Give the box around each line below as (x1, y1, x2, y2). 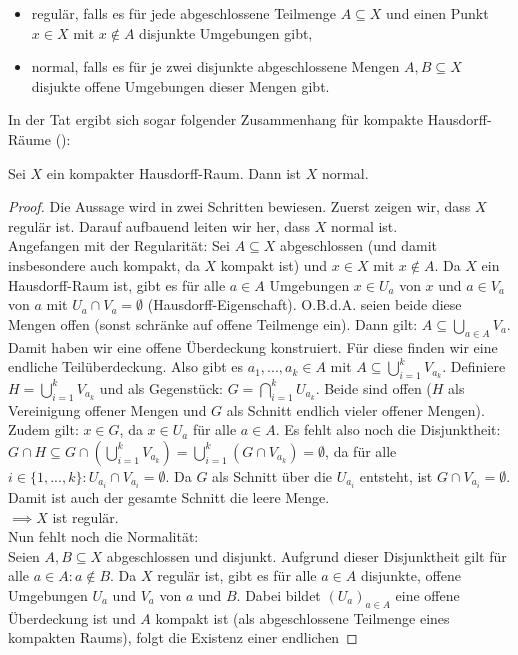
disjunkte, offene (360, 565, 461, 586)
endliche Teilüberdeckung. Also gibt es (8, 356, 244, 377)
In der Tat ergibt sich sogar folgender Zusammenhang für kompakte (8, 109, 423, 130)
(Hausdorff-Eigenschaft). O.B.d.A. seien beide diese (147, 294, 462, 315)
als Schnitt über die (212, 465, 332, 486)
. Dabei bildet (236, 584, 321, 605)
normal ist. (330, 215, 398, 236)
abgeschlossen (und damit (280, 235, 437, 256)
